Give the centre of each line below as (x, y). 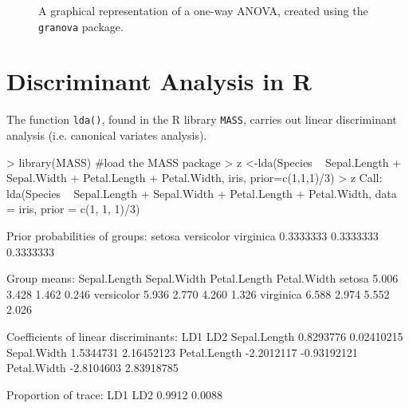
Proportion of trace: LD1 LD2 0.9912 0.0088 (114, 394)
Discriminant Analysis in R (159, 81)
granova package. (81, 26)
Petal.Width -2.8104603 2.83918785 (92, 368)
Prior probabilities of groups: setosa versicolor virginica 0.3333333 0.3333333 (193, 236)
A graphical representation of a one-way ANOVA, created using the (203, 10)
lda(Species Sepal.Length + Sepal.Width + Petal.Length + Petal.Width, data (202, 193)
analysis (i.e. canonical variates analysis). (107, 135)
